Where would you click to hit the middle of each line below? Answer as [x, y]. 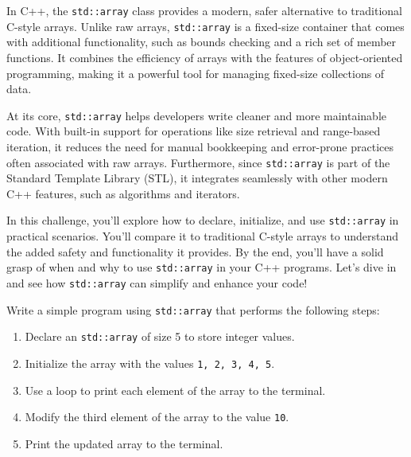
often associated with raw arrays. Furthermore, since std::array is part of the [198, 162]
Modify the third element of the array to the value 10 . [157, 417]
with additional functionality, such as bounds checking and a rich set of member [202, 42]
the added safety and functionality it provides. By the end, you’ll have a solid [195, 251]
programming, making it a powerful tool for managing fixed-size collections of [196, 73]
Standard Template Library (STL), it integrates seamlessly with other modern [197, 178]
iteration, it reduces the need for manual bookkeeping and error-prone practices [200, 146]
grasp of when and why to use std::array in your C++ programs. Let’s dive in [202, 267]
